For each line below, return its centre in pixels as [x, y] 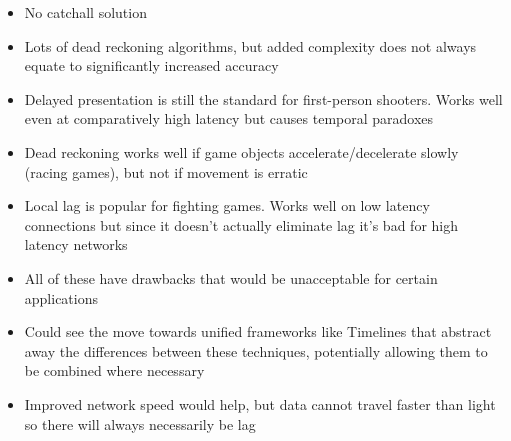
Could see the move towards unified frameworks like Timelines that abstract [258, 331]
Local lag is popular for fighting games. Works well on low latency [227, 205]
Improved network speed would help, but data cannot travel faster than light [260, 403]
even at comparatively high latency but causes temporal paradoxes [229, 118]
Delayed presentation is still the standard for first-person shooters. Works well [263, 98]
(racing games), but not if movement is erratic [166, 171]
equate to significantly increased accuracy [151, 65]
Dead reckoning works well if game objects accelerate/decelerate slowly [241, 151]
